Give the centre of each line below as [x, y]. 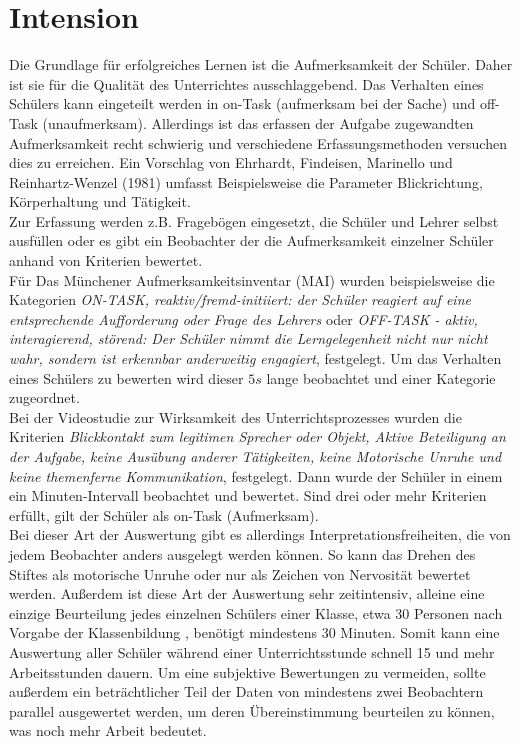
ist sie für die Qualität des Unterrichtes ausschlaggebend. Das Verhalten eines [246, 83]
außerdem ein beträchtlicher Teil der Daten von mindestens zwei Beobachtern [246, 691]
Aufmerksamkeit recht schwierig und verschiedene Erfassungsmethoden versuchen [258, 142]
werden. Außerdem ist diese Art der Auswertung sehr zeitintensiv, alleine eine [247, 593]
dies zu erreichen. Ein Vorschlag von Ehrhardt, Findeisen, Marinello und [231, 162]
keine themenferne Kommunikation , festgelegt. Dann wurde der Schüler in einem [256, 475]
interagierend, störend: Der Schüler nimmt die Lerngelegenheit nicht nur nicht [248, 338]
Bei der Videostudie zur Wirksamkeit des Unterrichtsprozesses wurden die [235, 416]
